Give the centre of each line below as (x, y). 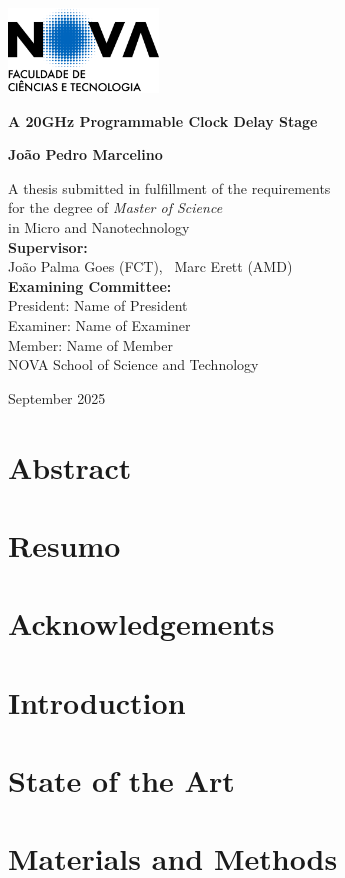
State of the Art (121, 780)
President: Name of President (98, 305)
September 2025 (57, 397)
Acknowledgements (141, 623)
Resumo (64, 544)
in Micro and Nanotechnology (99, 227)
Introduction (97, 701)
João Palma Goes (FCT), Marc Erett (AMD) (150, 266)
